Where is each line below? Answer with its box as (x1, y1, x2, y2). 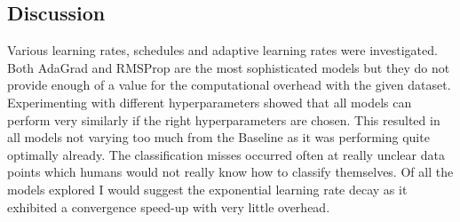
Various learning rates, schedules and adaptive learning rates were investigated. (7, 41, 438, 59)
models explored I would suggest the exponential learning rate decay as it (7, 179, 408, 198)
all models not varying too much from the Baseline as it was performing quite (7, 128, 430, 147)
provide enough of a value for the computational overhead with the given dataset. (7, 75, 451, 94)
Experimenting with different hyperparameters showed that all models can (7, 92, 412, 111)
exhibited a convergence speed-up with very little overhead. (7, 197, 330, 216)
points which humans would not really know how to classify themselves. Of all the (7, 163, 454, 181)
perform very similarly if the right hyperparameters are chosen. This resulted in (7, 110, 440, 129)
